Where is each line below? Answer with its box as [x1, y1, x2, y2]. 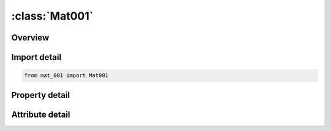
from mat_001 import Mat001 [24, 72, 108, 79]
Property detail [11, 89, 70, 100]
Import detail [11, 52, 61, 62]
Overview [11, 32, 50, 43]
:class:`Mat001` [11, 9, 94, 23]
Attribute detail [11, 109, 70, 119]
